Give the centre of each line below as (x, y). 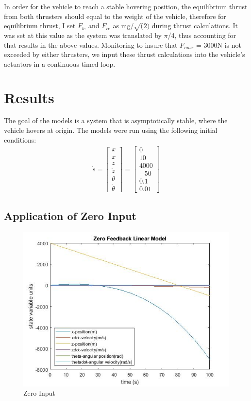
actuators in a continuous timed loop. (60, 64)
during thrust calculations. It (195, 26)
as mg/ (123, 26)
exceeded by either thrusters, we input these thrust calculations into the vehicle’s (125, 54)
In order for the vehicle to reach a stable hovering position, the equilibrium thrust (126, 6)
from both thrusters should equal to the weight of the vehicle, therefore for (115, 16)
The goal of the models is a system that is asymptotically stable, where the (116, 120)
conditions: (20, 139)
